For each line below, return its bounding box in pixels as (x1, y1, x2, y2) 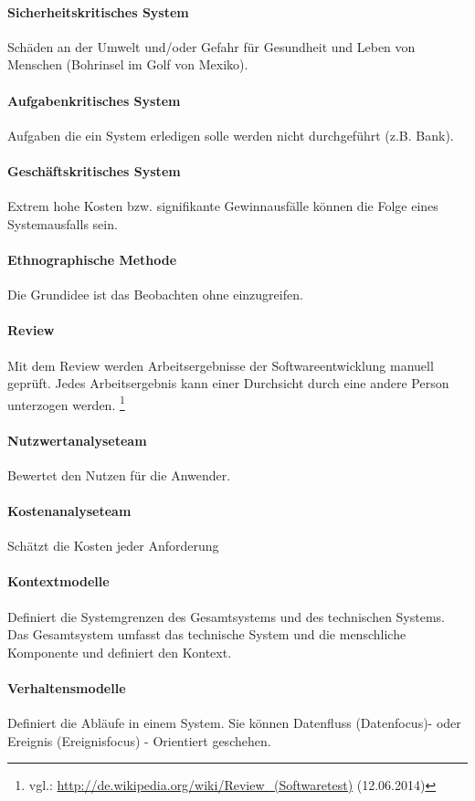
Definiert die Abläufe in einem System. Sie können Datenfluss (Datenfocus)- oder (7, 713, 461, 732)
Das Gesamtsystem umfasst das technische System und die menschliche (7, 625, 406, 644)
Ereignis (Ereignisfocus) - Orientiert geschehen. (7, 731, 271, 750)
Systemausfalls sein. (7, 214, 118, 233)
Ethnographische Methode (7, 249, 177, 269)
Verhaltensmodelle (7, 678, 126, 697)
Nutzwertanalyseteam (7, 430, 147, 449)
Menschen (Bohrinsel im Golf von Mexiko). (7, 55, 248, 74)
